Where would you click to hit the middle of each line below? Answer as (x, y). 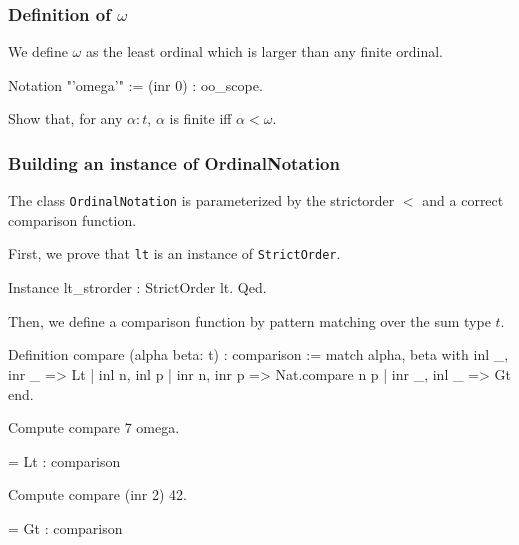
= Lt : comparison (64, 460)
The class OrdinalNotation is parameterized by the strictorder (201, 200)
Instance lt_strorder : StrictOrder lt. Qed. (137, 287)
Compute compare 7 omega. (94, 427)
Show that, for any (65, 118)
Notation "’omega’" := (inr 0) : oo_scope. (135, 84)
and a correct (463, 200)
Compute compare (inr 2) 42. (97, 494)
